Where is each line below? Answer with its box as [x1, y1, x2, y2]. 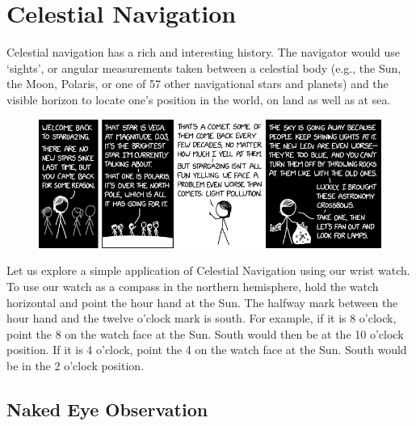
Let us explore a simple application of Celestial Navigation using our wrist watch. [6, 262, 410, 279]
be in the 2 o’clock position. [6, 356, 145, 373]
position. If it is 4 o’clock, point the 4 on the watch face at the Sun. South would [6, 341, 407, 358]
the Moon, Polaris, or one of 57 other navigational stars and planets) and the [6, 75, 389, 92]
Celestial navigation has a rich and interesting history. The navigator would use [6, 44, 401, 61]
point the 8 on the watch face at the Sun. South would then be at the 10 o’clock [6, 325, 404, 342]
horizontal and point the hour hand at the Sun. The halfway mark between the [6, 293, 398, 310]
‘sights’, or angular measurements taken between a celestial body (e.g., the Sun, [6, 59, 401, 76]
